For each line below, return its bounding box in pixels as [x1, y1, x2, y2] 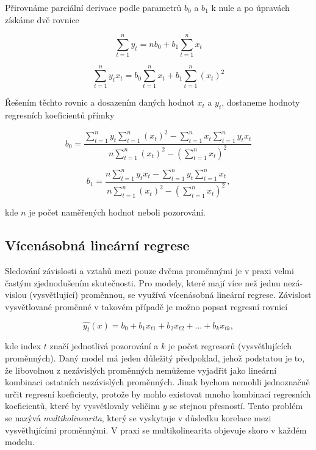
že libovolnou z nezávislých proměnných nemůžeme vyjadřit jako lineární [5, 363, 277, 376]
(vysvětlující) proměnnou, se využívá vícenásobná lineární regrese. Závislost [29, 288, 312, 301]
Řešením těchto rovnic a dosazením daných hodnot [5, 96, 195, 109]
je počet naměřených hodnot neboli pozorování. [29, 206, 206, 219]
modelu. [5, 435, 35, 448]
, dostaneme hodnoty [221, 96, 300, 109]
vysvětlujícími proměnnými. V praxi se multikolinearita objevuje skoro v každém [5, 423, 307, 436]
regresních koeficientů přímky [5, 109, 115, 122]
